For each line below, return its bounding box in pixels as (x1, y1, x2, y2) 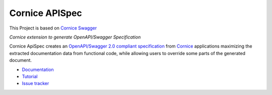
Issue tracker (22, 80, 49, 86)
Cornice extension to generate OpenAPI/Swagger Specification (9, 34, 141, 40)
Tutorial (22, 73, 38, 79)
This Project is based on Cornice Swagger (9, 25, 97, 31)
